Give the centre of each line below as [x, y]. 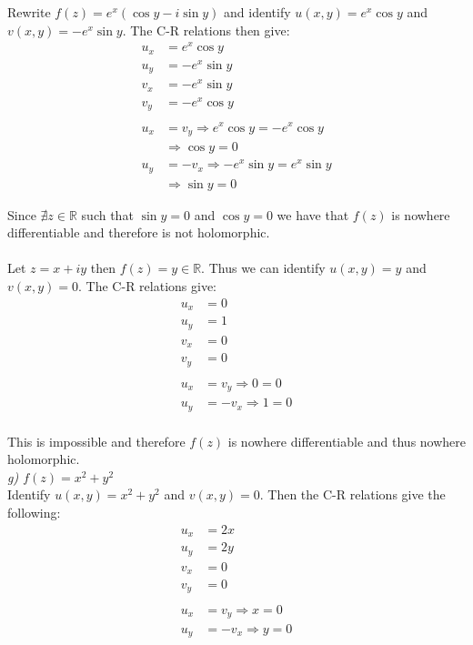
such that [107, 214]
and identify [257, 12]
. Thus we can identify [263, 268]
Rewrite [29, 12]
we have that [313, 214]
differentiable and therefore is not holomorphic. [139, 232]
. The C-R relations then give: [206, 30]
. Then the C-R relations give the [352, 494]
